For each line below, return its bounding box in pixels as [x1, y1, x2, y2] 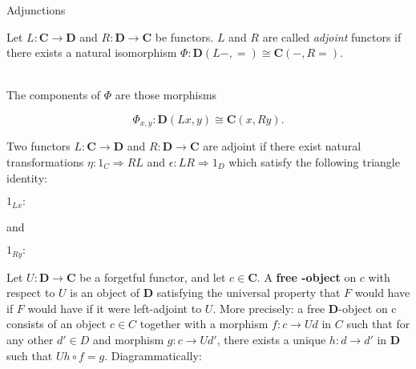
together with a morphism [139, 315, 269, 332]
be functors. [155, 28, 214, 45]
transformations [6, 154, 84, 170]
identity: [6, 169, 47, 186]
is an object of [70, 284, 140, 301]
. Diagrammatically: [104, 347, 202, 363]
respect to [6, 284, 55, 301]
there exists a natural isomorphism [6, 44, 177, 61]
